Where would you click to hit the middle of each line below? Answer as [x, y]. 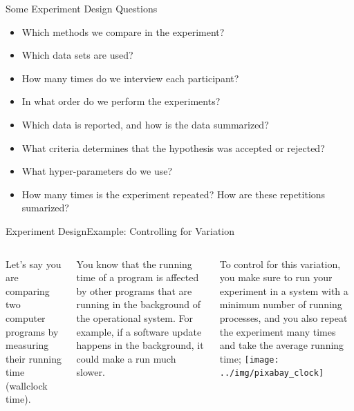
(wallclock [27, 385]
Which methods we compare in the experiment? [123, 31]
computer [26, 317]
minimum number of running [281, 304]
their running [34, 358]
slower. [91, 372]
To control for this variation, [280, 264]
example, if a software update [139, 331]
